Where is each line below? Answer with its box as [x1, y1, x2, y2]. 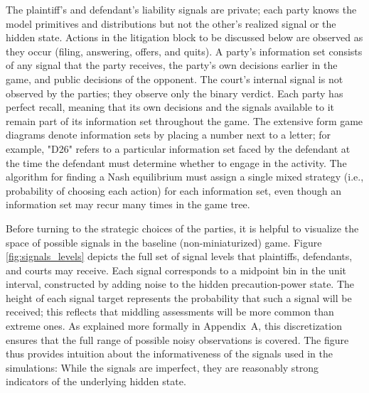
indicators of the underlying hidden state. [6, 374, 186, 389]
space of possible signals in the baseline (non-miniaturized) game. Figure [6, 235, 322, 249]
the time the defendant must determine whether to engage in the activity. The [6, 155, 347, 170]
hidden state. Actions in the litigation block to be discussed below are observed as [6, 30, 363, 45]
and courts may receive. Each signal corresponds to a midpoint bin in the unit [6, 262, 347, 277]
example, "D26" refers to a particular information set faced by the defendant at [6, 141, 351, 156]
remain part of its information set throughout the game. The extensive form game [6, 113, 363, 128]
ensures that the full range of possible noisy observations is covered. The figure [6, 332, 349, 347]
